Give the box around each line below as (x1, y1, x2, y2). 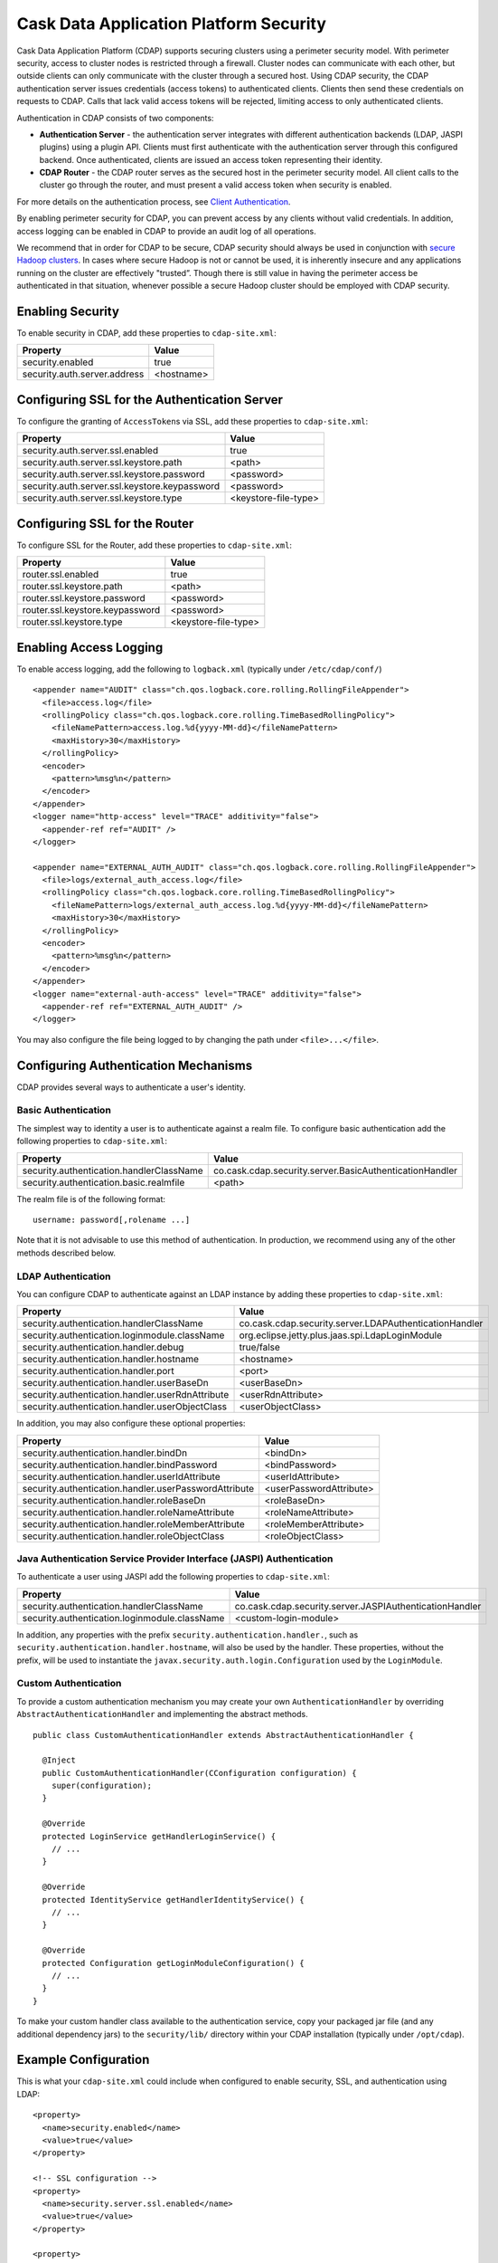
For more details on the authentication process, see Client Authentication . (16, 196, 291, 207)
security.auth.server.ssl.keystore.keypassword (22, 480, 221, 492)
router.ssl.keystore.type (22, 616, 123, 628)
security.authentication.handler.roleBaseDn (22, 1494, 206, 1506)
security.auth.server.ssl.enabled (22, 444, 158, 457)
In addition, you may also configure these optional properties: (16, 1418, 246, 1429)
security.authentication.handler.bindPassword (22, 1458, 218, 1471)
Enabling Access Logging (16, 639, 164, 655)
